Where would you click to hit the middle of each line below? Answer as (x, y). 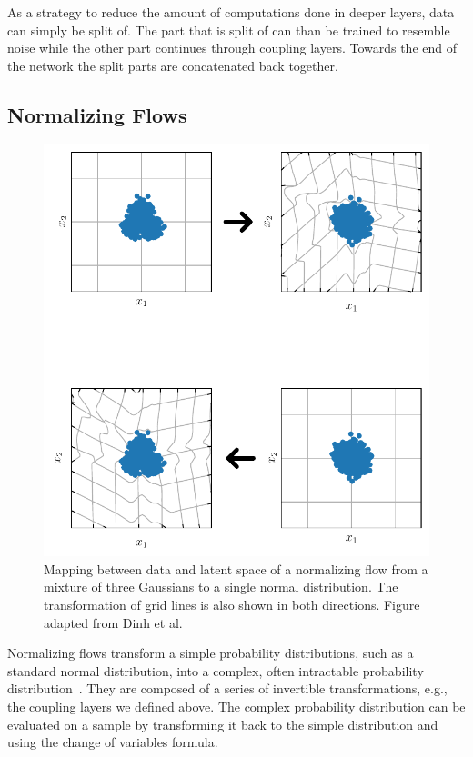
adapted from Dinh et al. (113, 622)
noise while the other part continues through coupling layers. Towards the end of (232, 48)
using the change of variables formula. (113, 742)
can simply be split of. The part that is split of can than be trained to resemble (229, 30)
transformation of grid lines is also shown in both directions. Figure (232, 605)
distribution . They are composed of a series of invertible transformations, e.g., (227, 688)
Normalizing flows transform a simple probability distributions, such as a (211, 653)
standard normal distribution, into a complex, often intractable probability (216, 670)
